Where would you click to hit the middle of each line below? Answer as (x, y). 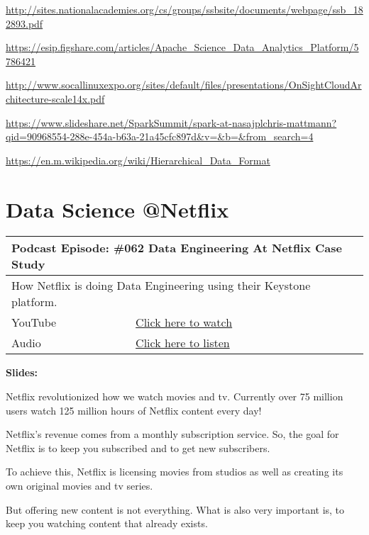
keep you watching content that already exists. (107, 523)
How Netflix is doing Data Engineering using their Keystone (161, 286)
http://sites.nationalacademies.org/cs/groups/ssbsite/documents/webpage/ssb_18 (184, 9)
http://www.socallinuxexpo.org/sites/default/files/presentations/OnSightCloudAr (184, 85)
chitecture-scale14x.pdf (55, 98)
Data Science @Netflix (117, 209)
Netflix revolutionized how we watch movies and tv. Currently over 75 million (175, 396)
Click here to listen (183, 343)
